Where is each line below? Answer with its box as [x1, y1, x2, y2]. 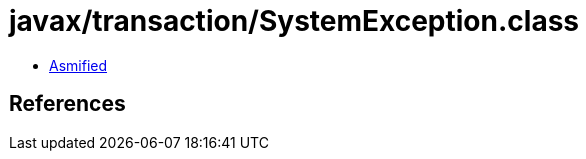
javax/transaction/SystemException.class [9, 4, 579, 38]
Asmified [49, 56, 108, 74]
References [9, 91, 126, 117]
